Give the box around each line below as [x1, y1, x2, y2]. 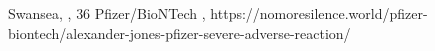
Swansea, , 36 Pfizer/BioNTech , [8, 3, 206, 23]
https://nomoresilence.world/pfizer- [210, 3, 428, 23]
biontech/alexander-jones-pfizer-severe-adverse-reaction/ [8, 22, 351, 43]
